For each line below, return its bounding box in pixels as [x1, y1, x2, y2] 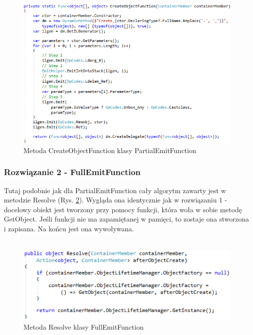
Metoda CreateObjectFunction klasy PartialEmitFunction [23, 145, 196, 155]
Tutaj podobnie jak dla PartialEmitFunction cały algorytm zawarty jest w [4, 185, 226, 195]
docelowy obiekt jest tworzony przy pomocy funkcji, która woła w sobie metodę [4, 204, 242, 214]
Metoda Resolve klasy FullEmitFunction [23, 321, 144, 332]
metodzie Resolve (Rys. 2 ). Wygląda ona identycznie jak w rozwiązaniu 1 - [4, 195, 227, 205]
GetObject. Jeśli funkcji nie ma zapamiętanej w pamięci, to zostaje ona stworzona [4, 214, 249, 224]
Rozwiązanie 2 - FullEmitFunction [4, 166, 141, 178]
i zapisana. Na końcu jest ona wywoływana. [4, 223, 134, 233]
